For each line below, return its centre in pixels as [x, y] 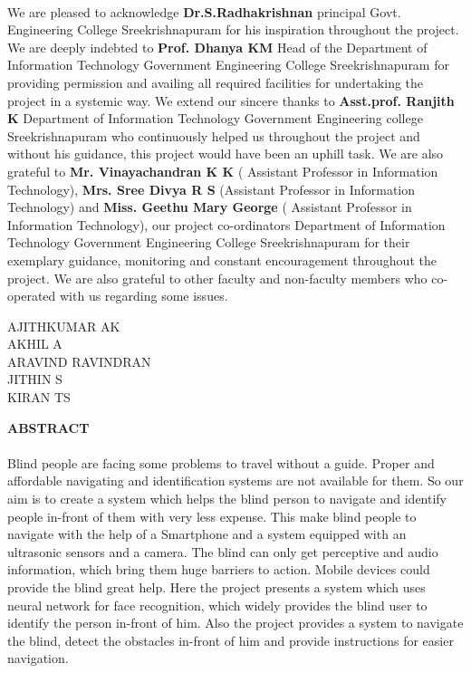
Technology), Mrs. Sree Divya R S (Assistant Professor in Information [211, 189]
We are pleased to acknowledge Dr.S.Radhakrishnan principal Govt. [204, 11]
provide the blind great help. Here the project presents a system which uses [216, 587]
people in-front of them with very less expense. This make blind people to [212, 516]
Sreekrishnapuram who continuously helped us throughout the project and [214, 135]
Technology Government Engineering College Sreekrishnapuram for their [209, 242]
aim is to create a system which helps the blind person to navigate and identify [227, 499]
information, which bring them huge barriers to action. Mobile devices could [219, 569]
